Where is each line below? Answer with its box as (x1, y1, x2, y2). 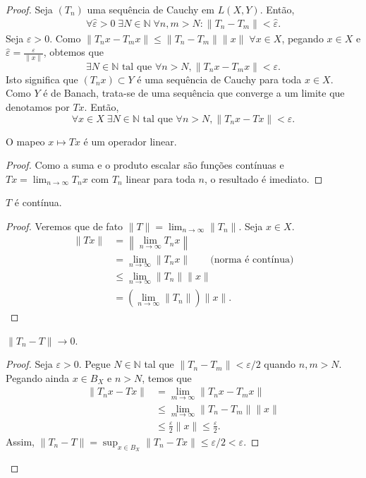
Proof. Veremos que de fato (6, 218, 123, 233)
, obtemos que (43, 44, 104, 59)
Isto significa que (6, 71, 78, 86)
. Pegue (78, 357, 111, 371)
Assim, (6, 434, 35, 448)
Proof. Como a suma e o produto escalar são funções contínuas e (6, 157, 284, 172)
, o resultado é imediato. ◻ (205, 171, 323, 186)
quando (264, 357, 296, 371)
